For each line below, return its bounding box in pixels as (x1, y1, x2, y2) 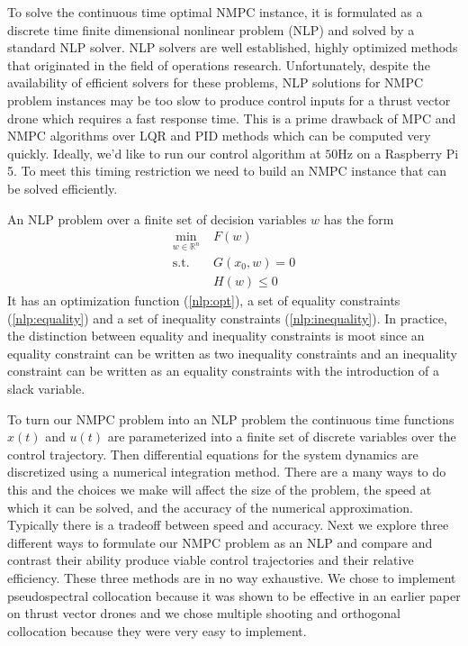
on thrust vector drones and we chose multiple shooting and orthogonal (7, 604, 400, 623)
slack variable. (7, 378, 85, 397)
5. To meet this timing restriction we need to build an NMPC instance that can (7, 161, 447, 180)
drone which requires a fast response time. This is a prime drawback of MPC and (7, 108, 456, 127)
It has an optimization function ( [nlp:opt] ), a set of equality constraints (7, 291, 400, 309)
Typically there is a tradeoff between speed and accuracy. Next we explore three (7, 515, 449, 534)
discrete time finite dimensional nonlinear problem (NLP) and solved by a (7, 20, 415, 39)
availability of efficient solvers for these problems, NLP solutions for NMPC (7, 73, 424, 92)
